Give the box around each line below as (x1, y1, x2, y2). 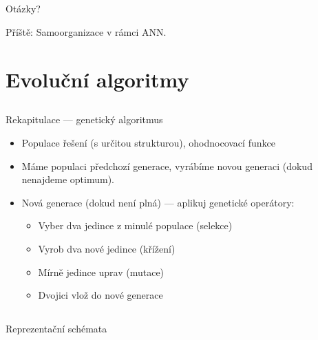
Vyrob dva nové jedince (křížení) (38, 241, 176, 255)
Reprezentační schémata (6, 321, 107, 336)
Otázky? (6, 1, 41, 16)
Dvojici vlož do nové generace (38, 288, 163, 302)
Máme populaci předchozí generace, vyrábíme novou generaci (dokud (21, 158, 312, 173)
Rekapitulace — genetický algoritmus (6, 112, 163, 127)
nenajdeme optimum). (21, 172, 114, 187)
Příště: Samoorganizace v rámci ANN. (6, 24, 167, 39)
